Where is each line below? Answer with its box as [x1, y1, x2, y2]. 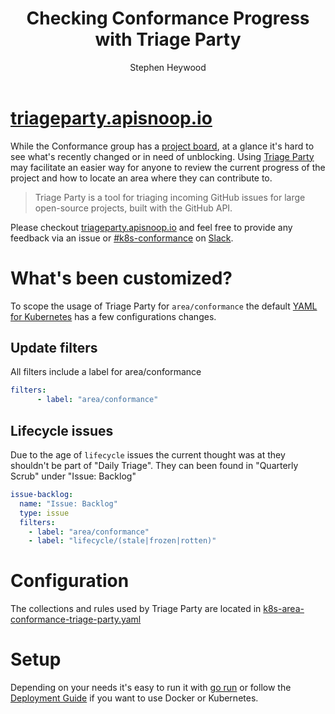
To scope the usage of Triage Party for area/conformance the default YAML [10, 300, 318, 312]
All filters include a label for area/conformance [10, 366, 202, 378]
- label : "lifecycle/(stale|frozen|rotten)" [28, 536, 217, 546]
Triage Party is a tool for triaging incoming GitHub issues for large [34, 191, 306, 203]
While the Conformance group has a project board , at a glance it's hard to [10, 140, 315, 152]
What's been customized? [10, 267, 233, 289]
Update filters [10, 340, 98, 357]
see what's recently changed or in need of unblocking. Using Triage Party [10, 150, 315, 162]
